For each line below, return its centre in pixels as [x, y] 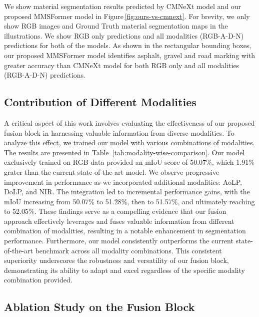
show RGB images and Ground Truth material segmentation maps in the [116, 26]
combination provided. [38, 280]
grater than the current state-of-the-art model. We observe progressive [112, 172]
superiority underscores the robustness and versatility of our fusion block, [116, 260]
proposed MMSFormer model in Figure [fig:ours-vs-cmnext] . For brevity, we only [127, 16]
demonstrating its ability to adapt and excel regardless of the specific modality [124, 270]
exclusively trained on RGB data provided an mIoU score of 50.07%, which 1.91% [129, 162]
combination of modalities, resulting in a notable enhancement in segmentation [125, 231]
